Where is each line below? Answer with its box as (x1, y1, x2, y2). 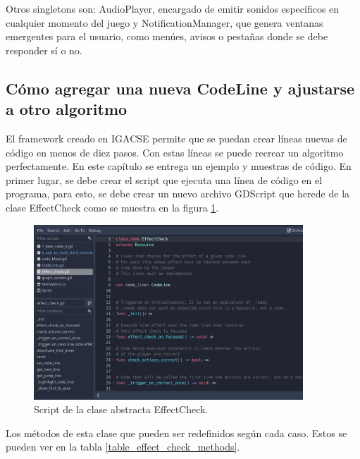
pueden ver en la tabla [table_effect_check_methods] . (6, 439, 240, 454)
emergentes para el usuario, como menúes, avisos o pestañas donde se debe (6, 29, 328, 44)
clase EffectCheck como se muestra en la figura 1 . (6, 200, 219, 214)
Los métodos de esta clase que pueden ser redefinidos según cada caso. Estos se (6, 425, 347, 440)
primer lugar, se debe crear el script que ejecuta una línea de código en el (6, 172, 323, 187)
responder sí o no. (6, 42, 82, 57)
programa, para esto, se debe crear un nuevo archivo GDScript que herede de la (6, 186, 350, 201)
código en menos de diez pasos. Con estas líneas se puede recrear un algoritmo (6, 145, 344, 159)
